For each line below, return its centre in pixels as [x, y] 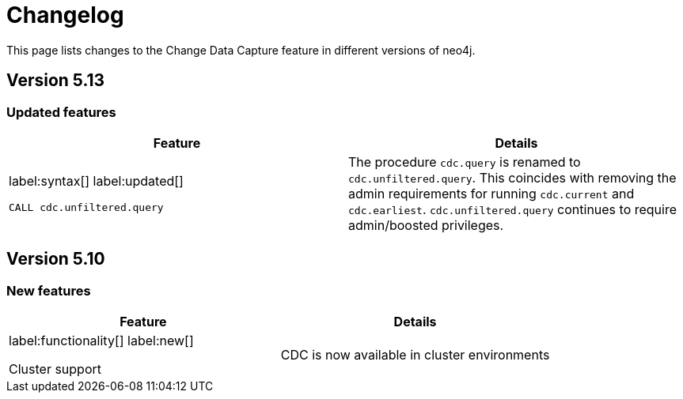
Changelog [65, 15]
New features [49, 290]
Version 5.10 [56, 259]
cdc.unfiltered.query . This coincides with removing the [512, 177]
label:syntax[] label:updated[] [96, 181]
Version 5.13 [56, 81]
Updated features [61, 112]
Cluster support [55, 369]
